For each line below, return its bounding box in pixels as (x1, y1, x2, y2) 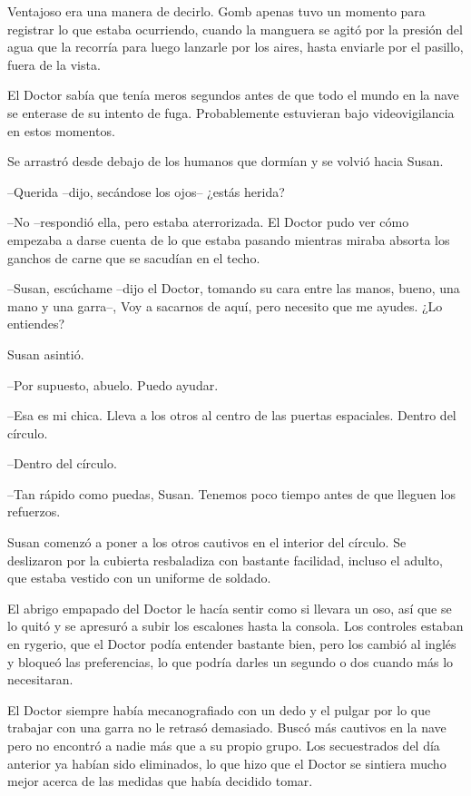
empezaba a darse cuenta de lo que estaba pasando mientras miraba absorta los (7, 230, 450, 249)
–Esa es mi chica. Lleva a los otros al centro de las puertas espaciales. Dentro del (7, 406, 456, 425)
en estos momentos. (7, 121, 115, 140)
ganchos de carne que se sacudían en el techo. (7, 248, 260, 267)
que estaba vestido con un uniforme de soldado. (7, 568, 271, 587)
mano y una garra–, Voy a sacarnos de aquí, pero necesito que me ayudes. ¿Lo (7, 296, 443, 315)
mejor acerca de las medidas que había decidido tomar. (7, 771, 313, 791)
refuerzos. (7, 502, 61, 521)
